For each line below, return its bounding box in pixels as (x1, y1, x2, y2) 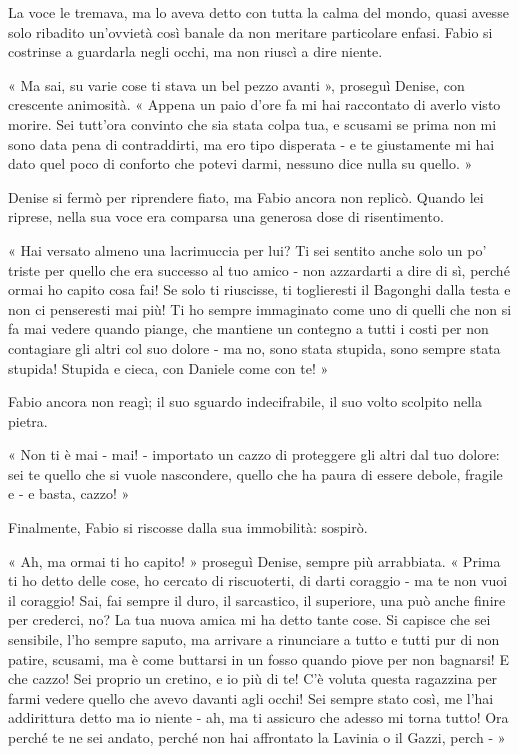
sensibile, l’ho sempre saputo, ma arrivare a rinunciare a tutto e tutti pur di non (8, 629, 500, 650)
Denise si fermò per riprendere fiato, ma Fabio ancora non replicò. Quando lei (8, 186, 484, 207)
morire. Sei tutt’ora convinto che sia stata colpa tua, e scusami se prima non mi (8, 113, 497, 134)
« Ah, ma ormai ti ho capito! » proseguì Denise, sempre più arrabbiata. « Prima (8, 550, 501, 571)
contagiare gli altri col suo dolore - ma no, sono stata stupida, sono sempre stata (8, 337, 501, 358)
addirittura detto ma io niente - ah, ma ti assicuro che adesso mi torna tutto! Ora (8, 707, 509, 728)
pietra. (8, 410, 48, 431)
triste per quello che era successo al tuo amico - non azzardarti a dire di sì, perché (8, 259, 510, 280)
